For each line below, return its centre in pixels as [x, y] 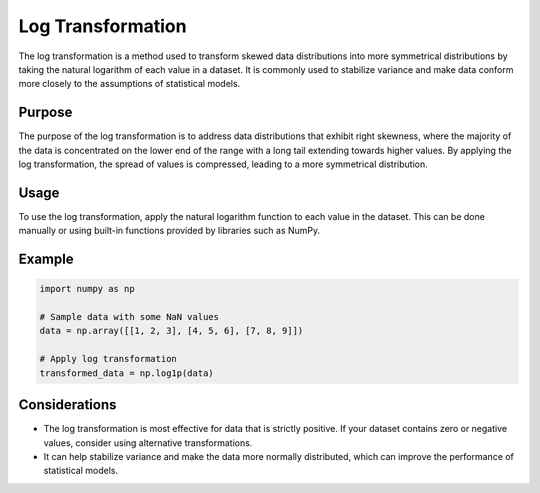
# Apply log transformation [108, 359]
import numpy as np [87, 289]
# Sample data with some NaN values [129, 317]
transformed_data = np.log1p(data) [126, 373]
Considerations [67, 405]
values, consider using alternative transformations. [148, 442]
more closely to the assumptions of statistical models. [129, 84]
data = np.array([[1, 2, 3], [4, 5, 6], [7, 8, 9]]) [171, 331]
